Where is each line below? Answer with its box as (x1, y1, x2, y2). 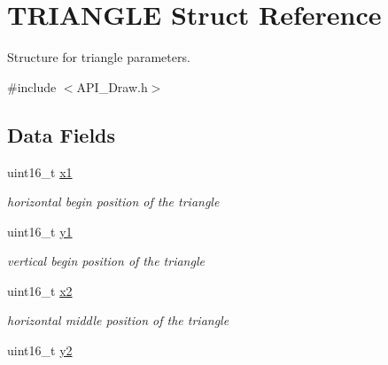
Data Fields (7, 120, 116, 148)
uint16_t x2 (7, 281, 73, 299)
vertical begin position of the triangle (7, 252, 205, 270)
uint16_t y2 (7, 341, 73, 360)
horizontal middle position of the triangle (7, 311, 229, 330)
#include (7, 77, 57, 96)
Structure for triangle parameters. (7, 48, 190, 66)
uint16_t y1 (7, 221, 73, 240)
